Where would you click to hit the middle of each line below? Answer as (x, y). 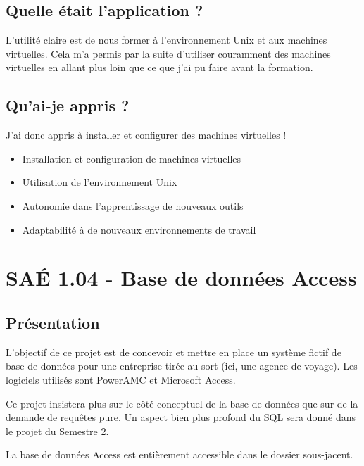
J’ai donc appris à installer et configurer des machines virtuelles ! (146, 135)
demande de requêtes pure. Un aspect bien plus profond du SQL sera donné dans (181, 417)
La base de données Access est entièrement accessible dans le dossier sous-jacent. (180, 454)
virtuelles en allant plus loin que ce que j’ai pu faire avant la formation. (159, 67)
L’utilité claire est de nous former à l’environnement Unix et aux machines (167, 40)
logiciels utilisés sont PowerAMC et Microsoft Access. (121, 379)
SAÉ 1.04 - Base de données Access (181, 278)
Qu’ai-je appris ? (68, 105)
